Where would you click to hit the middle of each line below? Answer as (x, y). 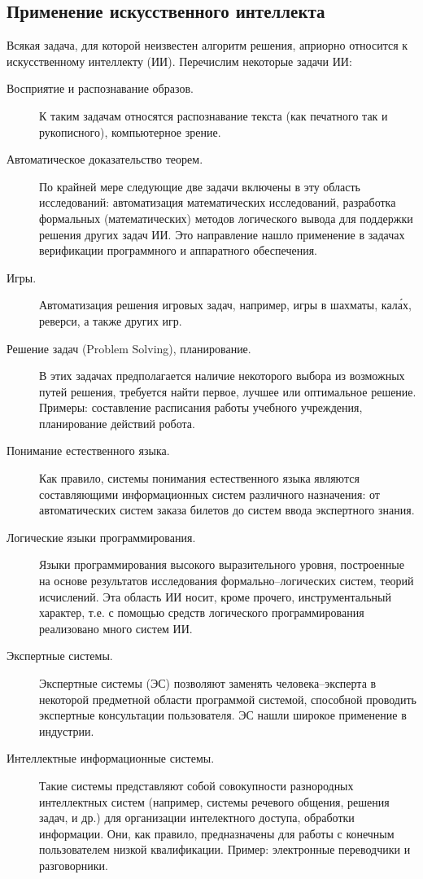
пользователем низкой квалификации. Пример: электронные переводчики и (225, 849)
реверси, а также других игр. (111, 320)
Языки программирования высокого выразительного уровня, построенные (222, 564)
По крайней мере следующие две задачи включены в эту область (200, 186)
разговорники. (74, 865)
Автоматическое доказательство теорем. (105, 159)
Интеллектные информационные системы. (111, 758)
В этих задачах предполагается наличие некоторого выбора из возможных (222, 376)
